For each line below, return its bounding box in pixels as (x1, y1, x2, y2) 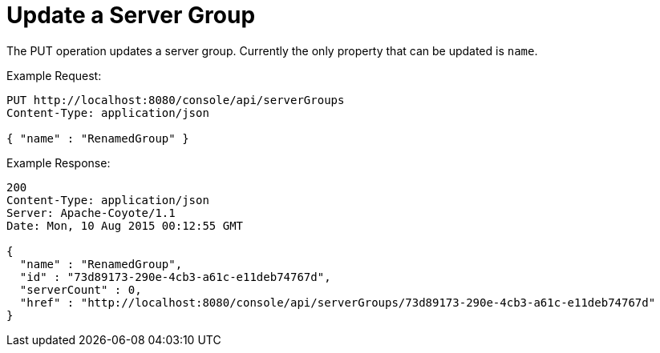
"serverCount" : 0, (19, 283, 142, 296)
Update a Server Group (6, 2, 256, 29)
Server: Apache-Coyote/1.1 (6, 206, 176, 219)
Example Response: (6, 155, 111, 170)
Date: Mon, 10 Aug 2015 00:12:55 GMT (6, 219, 244, 232)
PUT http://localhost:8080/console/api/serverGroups (6, 93, 345, 106)
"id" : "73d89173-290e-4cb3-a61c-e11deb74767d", (19, 270, 331, 283)
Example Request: (6, 68, 102, 82)
